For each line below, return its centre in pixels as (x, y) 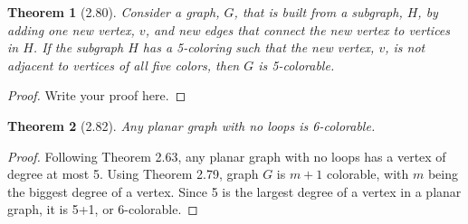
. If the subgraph (78, 47)
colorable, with (368, 174)
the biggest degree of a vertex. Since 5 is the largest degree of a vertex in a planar (234, 191)
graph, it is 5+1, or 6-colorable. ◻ (103, 209)
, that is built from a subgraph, (318, 12)
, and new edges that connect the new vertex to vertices (298, 29)
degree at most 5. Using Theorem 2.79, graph (133, 174)
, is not (405, 47)
